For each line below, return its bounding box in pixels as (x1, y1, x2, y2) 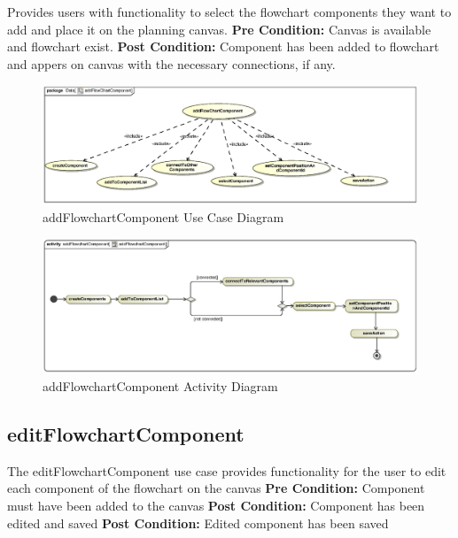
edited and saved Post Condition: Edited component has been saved (7, 513, 389, 532)
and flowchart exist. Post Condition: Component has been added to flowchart (7, 37, 439, 56)
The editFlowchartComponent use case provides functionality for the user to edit (7, 461, 446, 480)
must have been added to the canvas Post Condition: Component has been (7, 496, 425, 514)
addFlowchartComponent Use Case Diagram (43, 207, 284, 226)
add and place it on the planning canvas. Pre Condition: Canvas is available (7, 19, 431, 38)
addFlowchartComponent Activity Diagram (43, 376, 278, 395)
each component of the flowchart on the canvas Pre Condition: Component (7, 479, 425, 497)
